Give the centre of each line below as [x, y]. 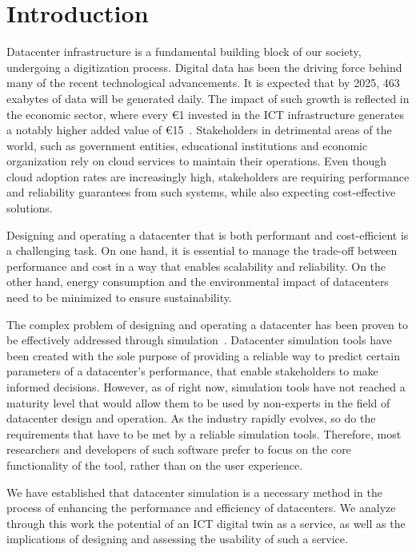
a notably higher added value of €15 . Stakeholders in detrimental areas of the [199, 130]
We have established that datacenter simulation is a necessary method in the [194, 492]
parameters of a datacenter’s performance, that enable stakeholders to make [192, 371]
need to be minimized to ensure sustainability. [119, 298]
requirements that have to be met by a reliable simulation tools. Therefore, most [204, 433]
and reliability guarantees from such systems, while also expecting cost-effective [201, 192]
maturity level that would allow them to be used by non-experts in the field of [198, 402]
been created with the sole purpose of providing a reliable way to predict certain [203, 355]
